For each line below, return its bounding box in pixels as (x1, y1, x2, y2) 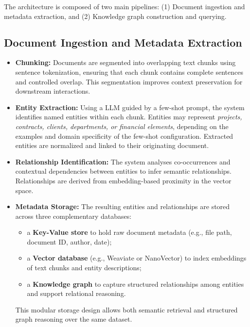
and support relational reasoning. (27, 288, 126, 298)
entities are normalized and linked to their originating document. (15, 140, 209, 150)
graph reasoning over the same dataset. (15, 314, 132, 324)
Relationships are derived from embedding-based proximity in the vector (15, 175, 232, 185)
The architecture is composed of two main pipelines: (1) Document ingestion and (4, 1, 245, 11)
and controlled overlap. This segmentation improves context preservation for (15, 76, 243, 86)
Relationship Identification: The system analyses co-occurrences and (15, 156, 231, 166)
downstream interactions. (15, 86, 90, 96)
